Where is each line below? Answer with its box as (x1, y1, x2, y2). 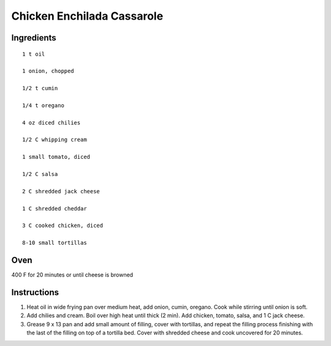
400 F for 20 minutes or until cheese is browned (11, 271, 134, 279)
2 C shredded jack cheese (22, 188, 101, 194)
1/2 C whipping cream (22, 136, 87, 144)
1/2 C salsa (22, 171, 58, 178)
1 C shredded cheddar (22, 205, 87, 212)
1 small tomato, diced (22, 153, 91, 161)
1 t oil (22, 50, 45, 58)
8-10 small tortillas (22, 239, 87, 247)
